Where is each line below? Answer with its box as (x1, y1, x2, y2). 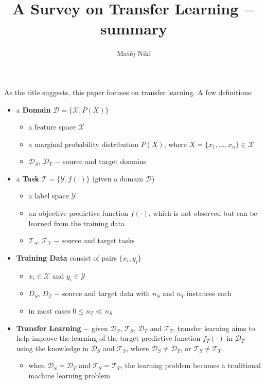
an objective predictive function (28, 208, 128, 218)
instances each (186, 288, 232, 299)
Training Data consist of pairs (16, 252, 117, 263)
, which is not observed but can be (148, 208, 257, 218)
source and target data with (62, 288, 150, 299)
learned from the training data (28, 217, 125, 228)
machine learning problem (28, 370, 110, 380)
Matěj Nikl (116, 48, 151, 59)
